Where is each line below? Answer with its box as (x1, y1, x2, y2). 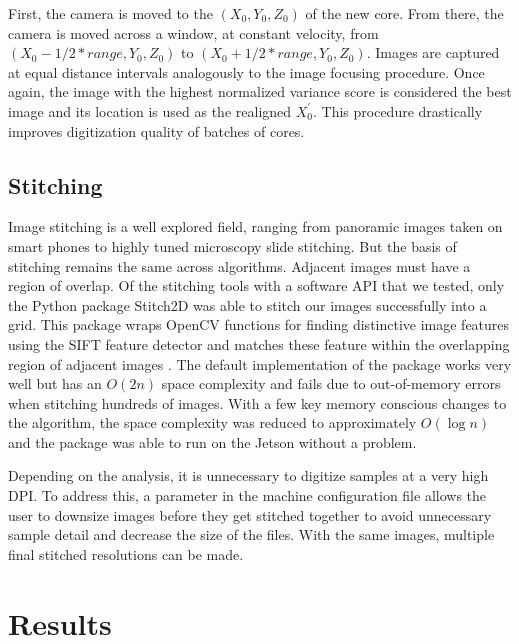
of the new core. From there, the (305, 3, 504, 23)
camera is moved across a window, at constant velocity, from (8, 22, 379, 43)
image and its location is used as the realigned (8, 100, 292, 121)
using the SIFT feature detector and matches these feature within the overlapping (8, 333, 510, 354)
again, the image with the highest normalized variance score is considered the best (8, 81, 512, 102)
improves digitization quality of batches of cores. (8, 120, 305, 141)
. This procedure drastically (313, 100, 483, 121)
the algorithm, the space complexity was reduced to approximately (8, 412, 417, 433)
